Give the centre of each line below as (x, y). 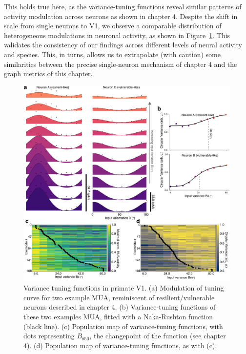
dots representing (49, 336)
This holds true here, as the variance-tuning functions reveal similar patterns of (123, 6)
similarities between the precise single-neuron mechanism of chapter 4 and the (121, 64)
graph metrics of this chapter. (48, 73)
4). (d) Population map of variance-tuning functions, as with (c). (120, 345)
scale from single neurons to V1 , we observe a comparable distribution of (113, 26)
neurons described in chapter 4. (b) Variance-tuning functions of (120, 307)
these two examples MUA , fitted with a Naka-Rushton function (118, 316)
